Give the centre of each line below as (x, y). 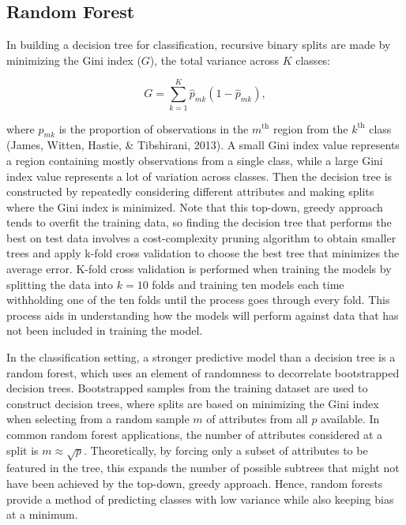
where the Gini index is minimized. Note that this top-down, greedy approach (195, 206)
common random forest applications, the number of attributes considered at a (195, 434)
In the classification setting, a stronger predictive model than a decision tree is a (201, 357)
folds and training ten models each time (248, 284)
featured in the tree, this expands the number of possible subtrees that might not (203, 468)
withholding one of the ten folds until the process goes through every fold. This (198, 300)
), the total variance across (214, 60)
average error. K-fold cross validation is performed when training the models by (199, 269)
